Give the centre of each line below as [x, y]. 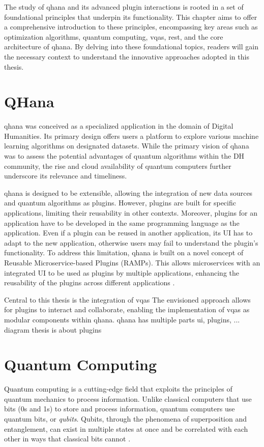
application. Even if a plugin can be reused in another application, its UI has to [128, 233]
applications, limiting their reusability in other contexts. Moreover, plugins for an [131, 213]
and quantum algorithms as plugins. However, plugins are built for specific [120, 203]
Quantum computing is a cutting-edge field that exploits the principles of [118, 389]
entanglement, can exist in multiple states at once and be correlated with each [126, 428]
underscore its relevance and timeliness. [66, 176]
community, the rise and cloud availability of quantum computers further [118, 166]
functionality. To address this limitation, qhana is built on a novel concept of [124, 252]
